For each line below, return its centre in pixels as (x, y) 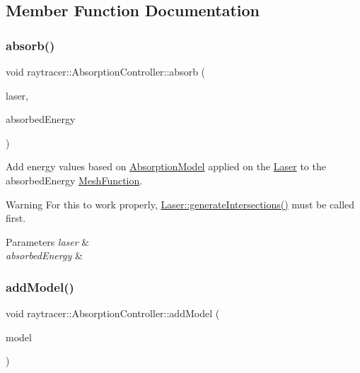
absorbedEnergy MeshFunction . (74, 180)
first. (16, 218)
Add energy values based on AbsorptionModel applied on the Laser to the (166, 166)
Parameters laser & (48, 241)
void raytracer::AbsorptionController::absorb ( (106, 71)
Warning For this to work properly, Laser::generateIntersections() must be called (180, 204)
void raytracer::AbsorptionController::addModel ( (113, 313)
